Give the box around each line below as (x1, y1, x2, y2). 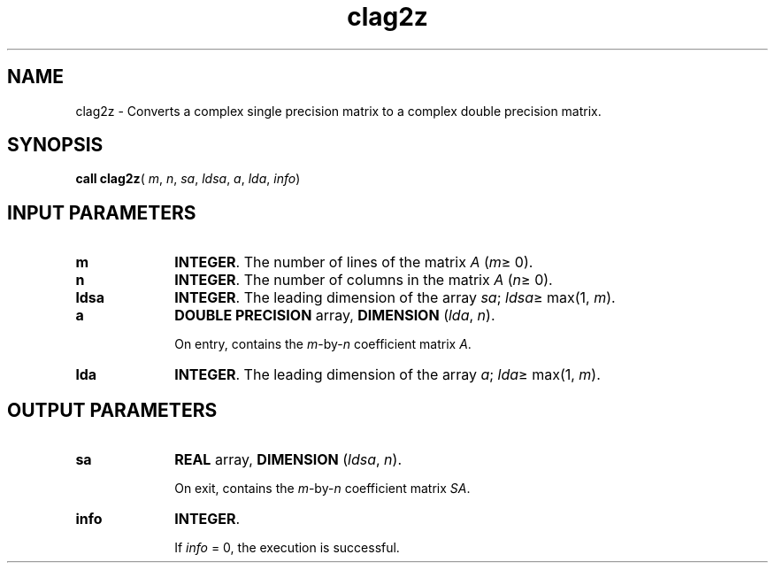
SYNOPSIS (7, 134, 104, 157)
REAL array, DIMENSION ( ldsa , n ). (174, 451, 403, 469)
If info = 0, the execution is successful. (174, 540, 400, 556)
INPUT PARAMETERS (7, 201, 196, 224)
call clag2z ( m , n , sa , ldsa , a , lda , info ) (75, 171, 301, 187)
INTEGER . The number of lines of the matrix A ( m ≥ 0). (174, 253, 533, 272)
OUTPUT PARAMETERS (7, 398, 218, 421)
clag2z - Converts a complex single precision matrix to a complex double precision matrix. (75, 103, 602, 119)
